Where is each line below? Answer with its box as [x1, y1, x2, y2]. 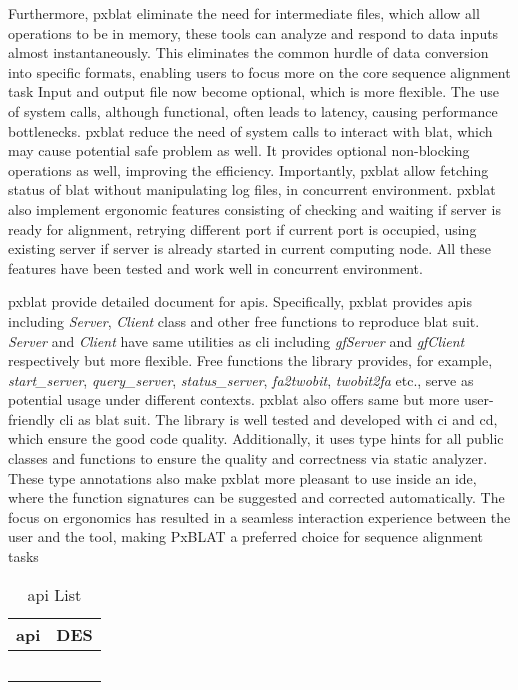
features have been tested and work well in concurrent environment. [8, 257, 423, 278]
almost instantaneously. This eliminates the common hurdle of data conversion [8, 42, 489, 63]
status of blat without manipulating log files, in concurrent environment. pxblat [8, 179, 496, 200]
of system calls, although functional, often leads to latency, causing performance [8, 100, 498, 121]
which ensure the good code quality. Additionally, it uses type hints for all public [8, 428, 504, 449]
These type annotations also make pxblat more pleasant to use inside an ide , [8, 467, 477, 488]
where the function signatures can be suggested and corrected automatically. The [8, 487, 505, 508]
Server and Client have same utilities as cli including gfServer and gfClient [8, 330, 465, 351]
